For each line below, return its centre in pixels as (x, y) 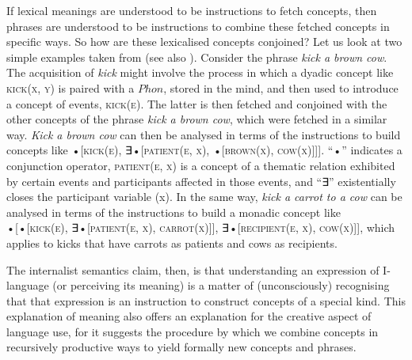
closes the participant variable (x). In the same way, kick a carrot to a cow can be (204, 197)
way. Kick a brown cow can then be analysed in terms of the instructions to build (204, 134)
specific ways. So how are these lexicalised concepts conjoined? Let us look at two (204, 42)
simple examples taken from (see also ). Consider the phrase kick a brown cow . (197, 57)
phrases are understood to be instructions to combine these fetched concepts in (198, 26)
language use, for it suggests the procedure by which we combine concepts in (193, 331)
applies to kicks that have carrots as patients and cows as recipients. (172, 243)
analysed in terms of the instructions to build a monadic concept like (174, 212)
